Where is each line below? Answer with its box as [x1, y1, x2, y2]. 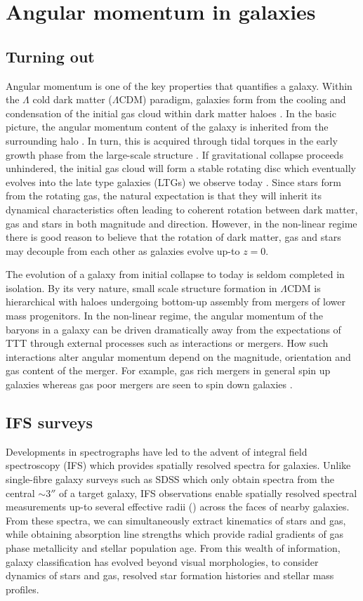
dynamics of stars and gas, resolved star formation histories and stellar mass [6, 568, 334, 583]
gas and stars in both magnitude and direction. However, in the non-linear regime [6, 216, 357, 230]
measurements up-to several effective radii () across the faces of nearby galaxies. [6, 499, 350, 514]
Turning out [6, 45, 95, 67]
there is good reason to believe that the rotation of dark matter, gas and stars [6, 230, 341, 244]
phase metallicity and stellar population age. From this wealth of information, [6, 541, 341, 555]
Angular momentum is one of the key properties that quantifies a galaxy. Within [6, 78, 352, 93]
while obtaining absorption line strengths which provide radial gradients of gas [6, 527, 343, 541]
